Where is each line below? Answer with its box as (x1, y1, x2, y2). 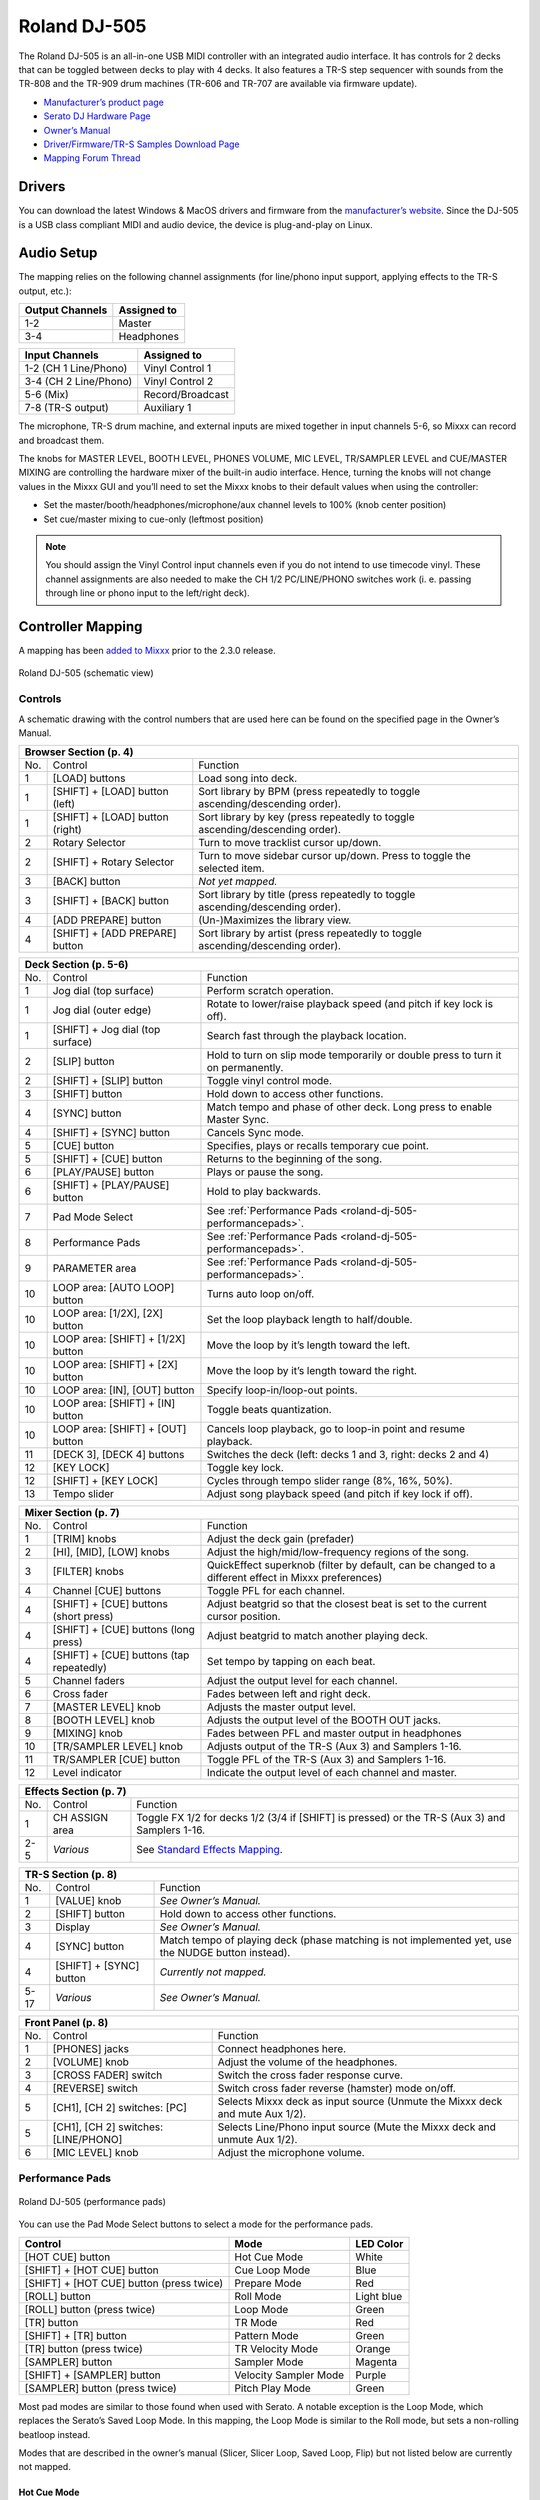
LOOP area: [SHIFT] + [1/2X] (52, 1332, 186, 1346)
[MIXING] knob (52, 1726, 124, 1740)
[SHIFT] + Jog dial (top (52, 1023, 161, 1037)
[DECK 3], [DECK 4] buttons (52, 1448, 185, 1462)
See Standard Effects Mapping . (136, 1843, 284, 1857)
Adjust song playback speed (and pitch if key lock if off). (206, 1487, 474, 1501)
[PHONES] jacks (52, 2042, 130, 2056)
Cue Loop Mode (234, 2263, 311, 2277)
